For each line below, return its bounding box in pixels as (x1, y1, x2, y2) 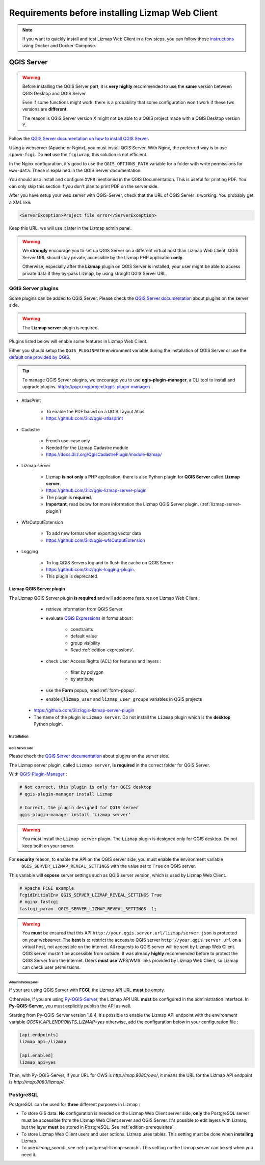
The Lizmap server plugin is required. (22, 324, 99, 331)
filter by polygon (70, 669, 104, 675)
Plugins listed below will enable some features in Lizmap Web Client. (9, 339, 148, 344)
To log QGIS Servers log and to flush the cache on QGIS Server (46, 559, 174, 565)
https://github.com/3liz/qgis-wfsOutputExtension (46, 537, 145, 543)
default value (70, 633, 97, 639)
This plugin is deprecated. (46, 573, 99, 579)
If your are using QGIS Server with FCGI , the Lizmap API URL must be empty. (9, 987, 165, 993)
